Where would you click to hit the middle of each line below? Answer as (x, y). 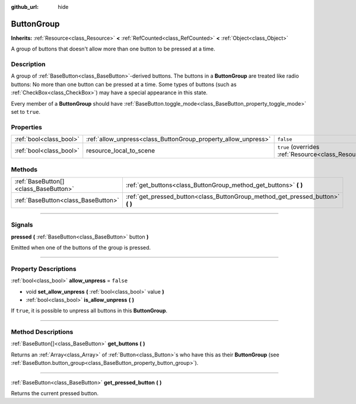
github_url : (25, 7)
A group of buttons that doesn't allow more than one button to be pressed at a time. (113, 49)
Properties (27, 127)
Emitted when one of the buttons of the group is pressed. (81, 248)
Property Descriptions (44, 269)
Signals (22, 225)
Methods (24, 169)
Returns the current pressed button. (55, 393)
